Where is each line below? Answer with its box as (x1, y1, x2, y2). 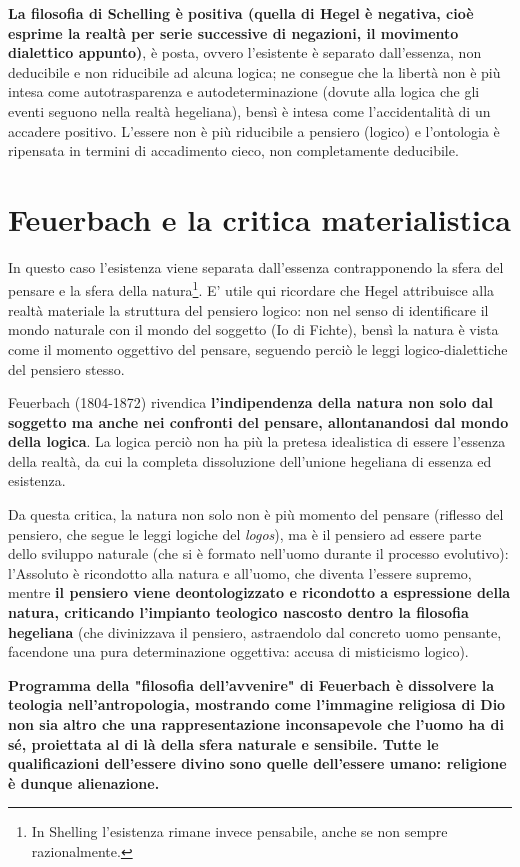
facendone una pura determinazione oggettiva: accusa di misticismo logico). (8, 641, 469, 662)
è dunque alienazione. (8, 772, 160, 793)
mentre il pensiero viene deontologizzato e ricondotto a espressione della (8, 582, 511, 603)
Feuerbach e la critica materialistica (8, 198, 511, 239)
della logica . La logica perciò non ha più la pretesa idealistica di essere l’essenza (8, 431, 506, 452)
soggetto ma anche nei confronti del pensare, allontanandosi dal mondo (8, 411, 509, 432)
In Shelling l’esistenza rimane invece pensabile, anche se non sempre (31, 821, 448, 842)
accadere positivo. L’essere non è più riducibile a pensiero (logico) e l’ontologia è (8, 120, 500, 141)
